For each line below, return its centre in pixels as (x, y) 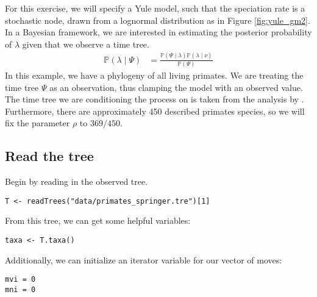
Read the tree (49, 156)
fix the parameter (37, 123)
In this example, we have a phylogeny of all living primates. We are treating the (154, 75)
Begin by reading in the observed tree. (77, 181)
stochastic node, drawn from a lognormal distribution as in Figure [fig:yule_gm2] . (158, 20)
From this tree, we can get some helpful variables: (98, 220)
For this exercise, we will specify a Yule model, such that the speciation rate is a (155, 8)
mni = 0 (20, 289)
